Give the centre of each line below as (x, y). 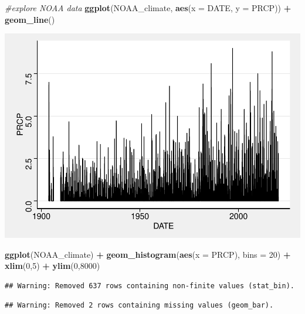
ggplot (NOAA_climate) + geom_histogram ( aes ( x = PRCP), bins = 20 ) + (148, 254)
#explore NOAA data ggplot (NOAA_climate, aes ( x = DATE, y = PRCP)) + (148, 8)
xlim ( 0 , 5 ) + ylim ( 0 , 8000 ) (52, 266)
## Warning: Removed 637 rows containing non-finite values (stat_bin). (150, 286)
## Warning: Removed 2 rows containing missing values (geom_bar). (139, 306)
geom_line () (30, 19)
